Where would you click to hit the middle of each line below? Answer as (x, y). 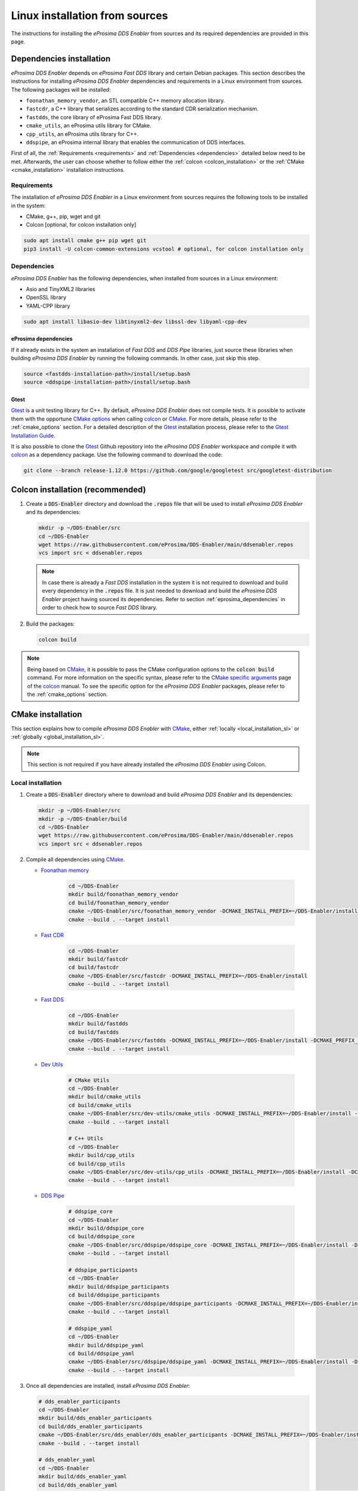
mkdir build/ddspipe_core (106, 1228)
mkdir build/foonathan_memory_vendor (124, 894)
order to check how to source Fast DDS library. (100, 607)
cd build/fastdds (94, 1032)
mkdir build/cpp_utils (101, 1155)
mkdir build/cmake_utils (105, 1097)
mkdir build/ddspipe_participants (119, 1286)
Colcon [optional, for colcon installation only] (81, 225)
